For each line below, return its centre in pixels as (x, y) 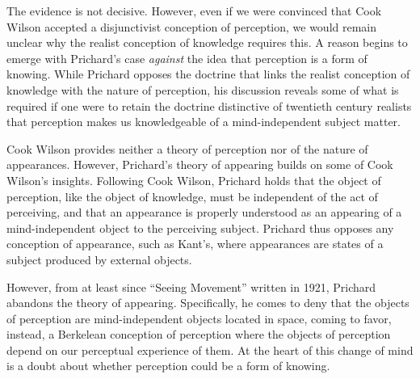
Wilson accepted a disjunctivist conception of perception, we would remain (192, 26)
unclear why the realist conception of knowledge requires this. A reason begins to (207, 42)
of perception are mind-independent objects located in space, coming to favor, (199, 318)
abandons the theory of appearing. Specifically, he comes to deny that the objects (208, 303)
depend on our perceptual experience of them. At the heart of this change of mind (210, 350)
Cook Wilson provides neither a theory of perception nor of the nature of (187, 148)
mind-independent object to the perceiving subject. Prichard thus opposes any (200, 227)
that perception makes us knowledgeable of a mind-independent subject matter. (204, 122)
